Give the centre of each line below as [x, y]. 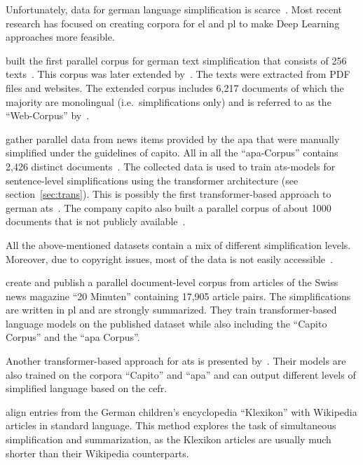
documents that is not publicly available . [96, 221]
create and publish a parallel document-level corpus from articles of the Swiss [172, 282]
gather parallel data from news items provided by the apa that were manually [173, 139]
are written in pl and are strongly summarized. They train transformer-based [171, 310]
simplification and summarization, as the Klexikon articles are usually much [169, 439]
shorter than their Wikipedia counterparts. [97, 453]
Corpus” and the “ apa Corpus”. [73, 337]
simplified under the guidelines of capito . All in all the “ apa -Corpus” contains [172, 153]
